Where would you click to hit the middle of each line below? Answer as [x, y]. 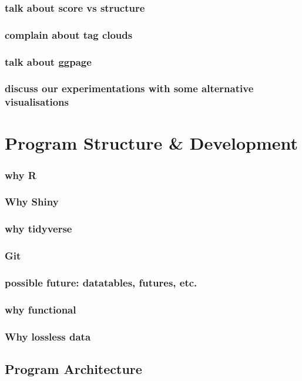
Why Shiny [32, 202]
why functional [41, 309]
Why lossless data [48, 336]
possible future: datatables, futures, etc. [101, 282]
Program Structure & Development [152, 143]
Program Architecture [73, 368]
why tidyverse [38, 229]
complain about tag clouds [69, 34]
